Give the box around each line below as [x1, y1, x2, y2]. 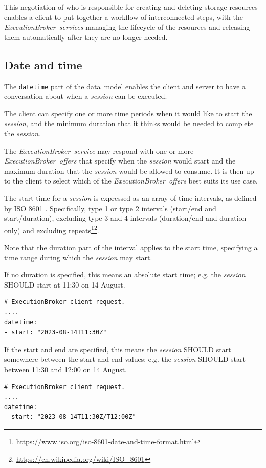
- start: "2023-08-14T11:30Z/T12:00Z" [4, 413, 136, 421]
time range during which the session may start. [4, 252, 152, 262]
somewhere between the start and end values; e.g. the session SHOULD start [4, 354, 246, 364]
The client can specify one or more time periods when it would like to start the [4, 108, 252, 118]
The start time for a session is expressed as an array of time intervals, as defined [4, 192, 257, 203]
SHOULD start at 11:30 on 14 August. [4, 279, 125, 290]
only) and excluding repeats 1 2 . [4, 223, 99, 235]
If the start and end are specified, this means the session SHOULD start [4, 343, 231, 354]
